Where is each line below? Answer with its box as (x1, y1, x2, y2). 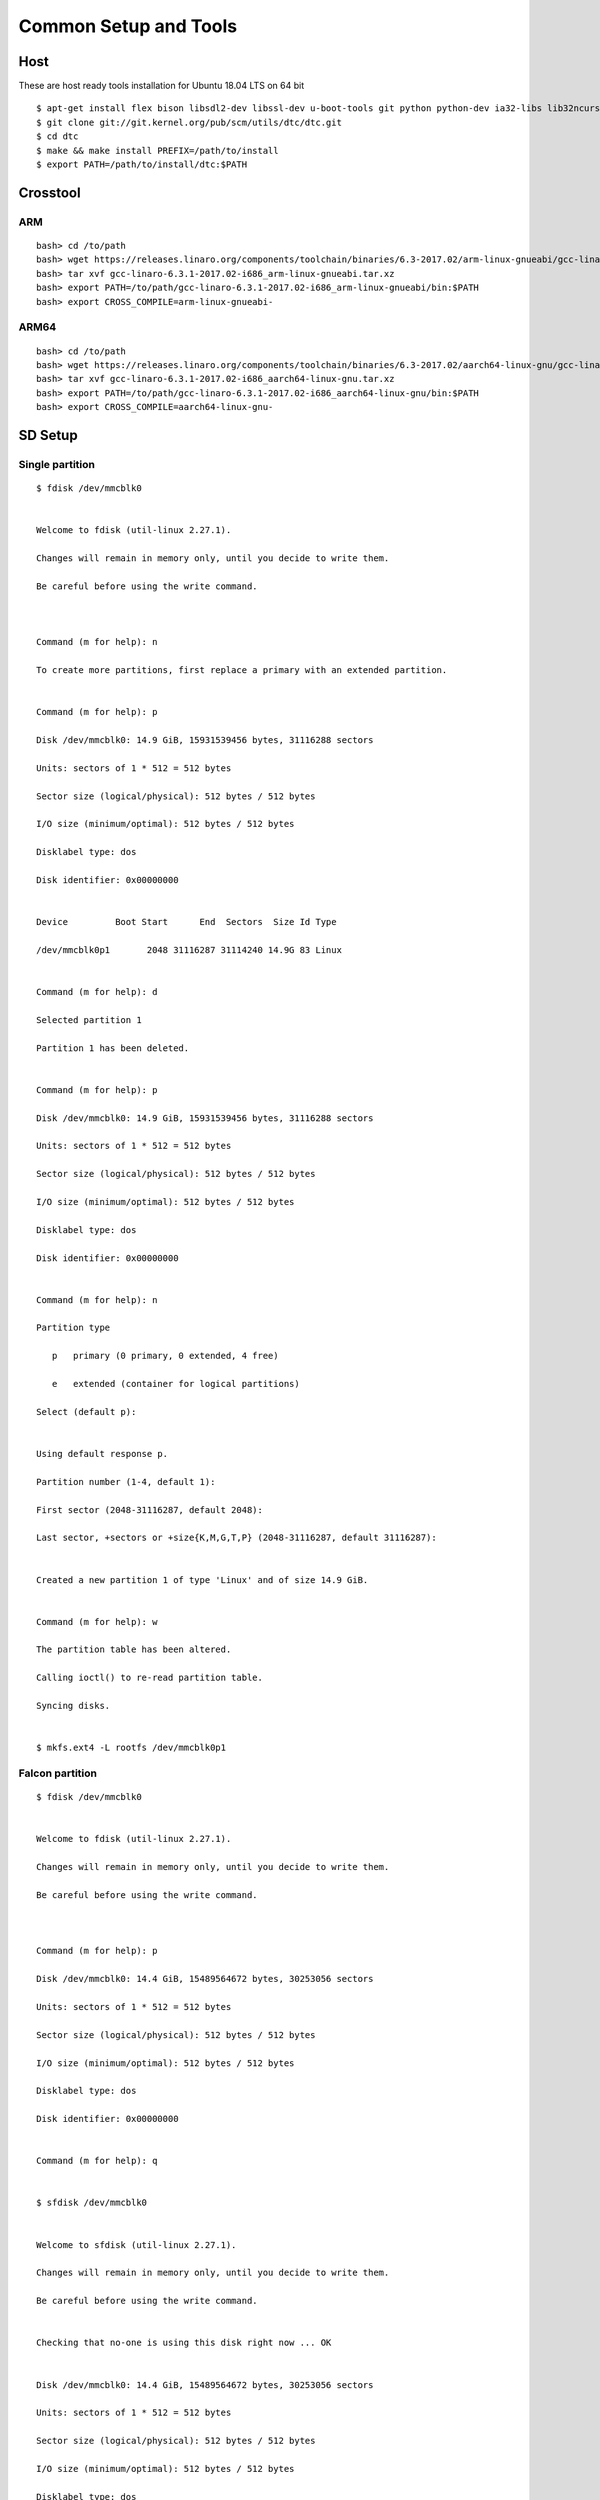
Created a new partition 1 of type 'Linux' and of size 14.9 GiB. (36, 1574, 369, 1585)
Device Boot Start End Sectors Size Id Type (36, 916, 337, 928)
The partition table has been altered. (36, 1644, 232, 1655)
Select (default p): (36, 1406, 137, 1417)
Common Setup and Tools (18, 15, 238, 37)
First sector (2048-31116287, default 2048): (36, 1504, 264, 1515)
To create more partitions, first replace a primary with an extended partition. (36, 665, 448, 676)
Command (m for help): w (36, 1616, 158, 1627)
